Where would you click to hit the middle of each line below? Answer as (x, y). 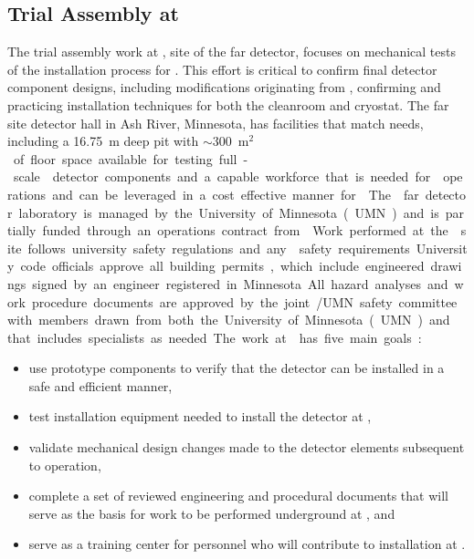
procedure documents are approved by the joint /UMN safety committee (244, 301)
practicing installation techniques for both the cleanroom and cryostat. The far (228, 104)
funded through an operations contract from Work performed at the (245, 230)
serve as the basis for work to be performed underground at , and (212, 513)
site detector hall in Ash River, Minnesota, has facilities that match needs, (216, 123)
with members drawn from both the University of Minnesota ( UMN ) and (229, 320)
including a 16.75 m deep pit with (103, 141)
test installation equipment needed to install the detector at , (200, 416)
